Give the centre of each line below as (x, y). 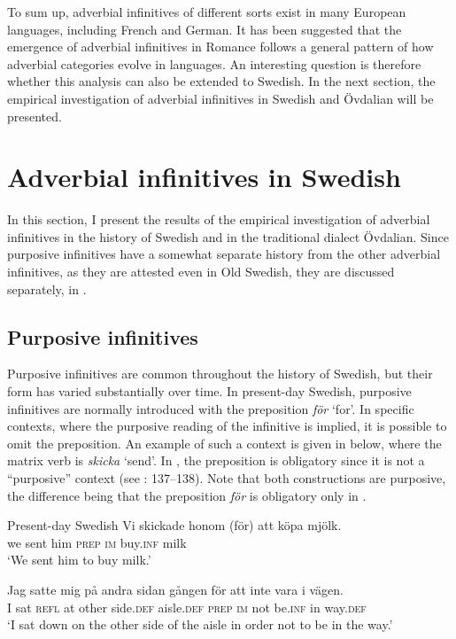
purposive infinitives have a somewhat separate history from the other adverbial (224, 254)
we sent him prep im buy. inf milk (97, 542)
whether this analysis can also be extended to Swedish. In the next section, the (221, 81)
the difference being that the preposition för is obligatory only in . (187, 495)
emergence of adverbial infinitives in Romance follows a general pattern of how (220, 47)
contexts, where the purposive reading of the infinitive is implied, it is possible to (227, 426)
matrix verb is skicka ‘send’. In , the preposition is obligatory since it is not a (216, 460)
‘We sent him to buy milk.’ (79, 560)
